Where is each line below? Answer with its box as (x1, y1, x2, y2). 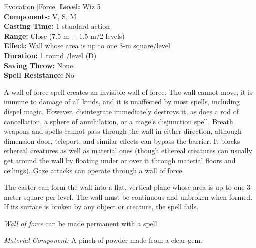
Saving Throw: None (4, 60, 73, 70)
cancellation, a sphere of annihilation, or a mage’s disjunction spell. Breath (4, 116, 233, 126)
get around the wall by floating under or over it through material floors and (4, 155, 236, 165)
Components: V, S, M (4, 11, 77, 21)
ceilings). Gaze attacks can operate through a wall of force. (4, 165, 184, 175)
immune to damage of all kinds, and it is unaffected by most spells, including (4, 96, 240, 107)
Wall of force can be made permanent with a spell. (4, 218, 159, 228)
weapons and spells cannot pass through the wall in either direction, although (4, 126, 242, 136)
